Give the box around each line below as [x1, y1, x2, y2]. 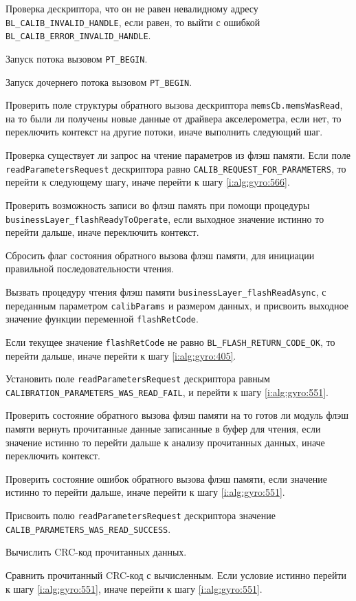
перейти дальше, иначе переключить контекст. [5, 225, 199, 239]
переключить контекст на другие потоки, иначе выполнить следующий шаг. [5, 124, 323, 139]
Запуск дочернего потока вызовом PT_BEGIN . [5, 74, 192, 89]
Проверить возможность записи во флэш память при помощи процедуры [5, 197, 310, 212]
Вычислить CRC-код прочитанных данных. [5, 545, 187, 559]
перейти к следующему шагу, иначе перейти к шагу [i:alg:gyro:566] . [5, 175, 290, 189]
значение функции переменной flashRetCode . [5, 312, 199, 326]
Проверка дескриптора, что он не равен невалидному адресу [5, 1, 258, 15]
